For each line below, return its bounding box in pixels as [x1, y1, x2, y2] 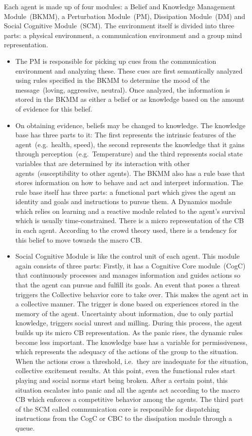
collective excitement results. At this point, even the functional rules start [15, 365, 235, 376]
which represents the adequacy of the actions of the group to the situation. [15, 346, 238, 357]
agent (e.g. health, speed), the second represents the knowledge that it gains [15, 139, 245, 149]
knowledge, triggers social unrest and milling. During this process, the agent [15, 318, 242, 328]
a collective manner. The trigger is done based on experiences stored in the [15, 299, 239, 309]
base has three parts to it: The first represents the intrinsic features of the [15, 130, 236, 140]
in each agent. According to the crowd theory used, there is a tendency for [15, 225, 237, 235]
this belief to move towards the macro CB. [15, 234, 142, 245]
